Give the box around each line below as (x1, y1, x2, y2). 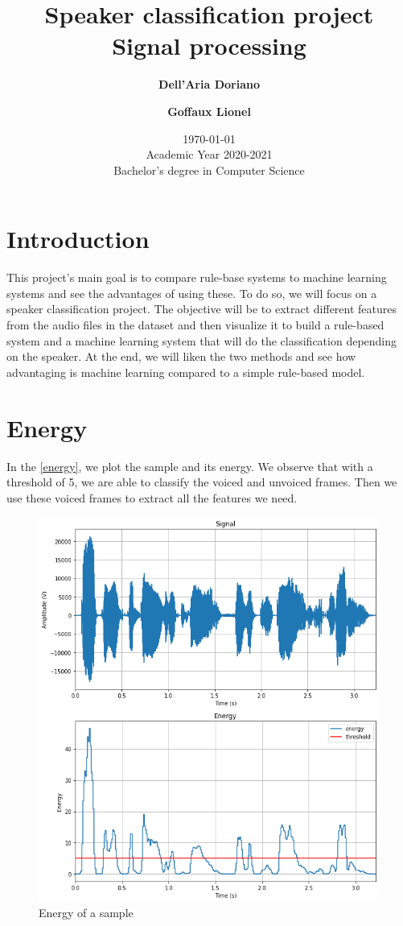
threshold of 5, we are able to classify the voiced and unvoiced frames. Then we (6, 473, 397, 490)
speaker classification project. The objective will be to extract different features (6, 300, 397, 317)
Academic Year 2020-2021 (146, 146, 273, 163)
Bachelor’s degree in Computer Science (113, 161, 305, 178)
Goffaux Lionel (167, 102, 251, 119)
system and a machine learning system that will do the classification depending (6, 332, 397, 349)
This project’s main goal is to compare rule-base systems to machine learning (6, 269, 387, 286)
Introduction (6, 222, 150, 255)
